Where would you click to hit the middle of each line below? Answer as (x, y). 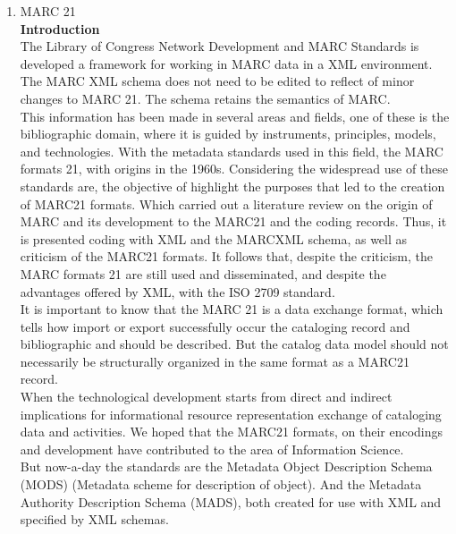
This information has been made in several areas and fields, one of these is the (235, 116)
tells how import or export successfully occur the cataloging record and (215, 326)
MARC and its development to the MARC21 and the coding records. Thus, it (233, 221)
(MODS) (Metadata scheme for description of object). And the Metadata (221, 484)
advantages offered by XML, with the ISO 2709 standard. (177, 291)
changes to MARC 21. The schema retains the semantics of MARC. (205, 98)
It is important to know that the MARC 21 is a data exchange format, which (232, 309)
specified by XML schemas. (94, 519)
